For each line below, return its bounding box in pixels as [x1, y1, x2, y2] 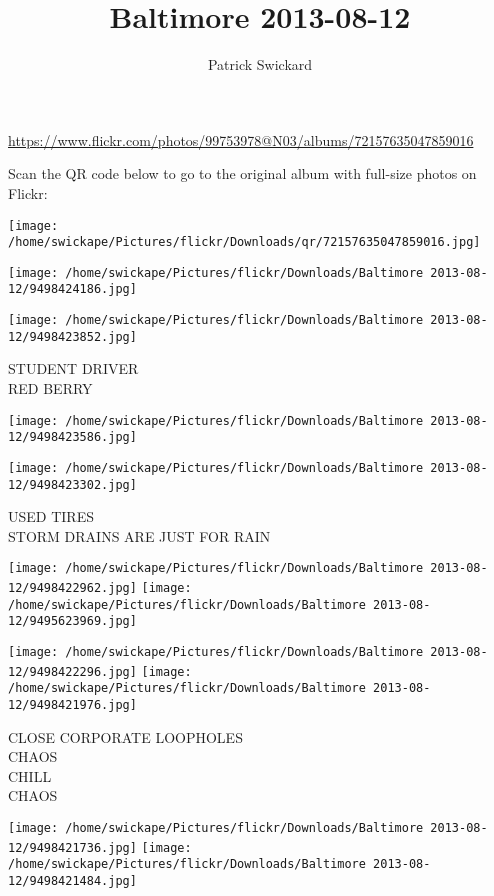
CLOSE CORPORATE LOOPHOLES [8, 726, 243, 747]
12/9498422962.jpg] [8, 581, 137, 596]
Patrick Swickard [207, 54, 313, 75]
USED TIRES [8, 506, 94, 527]
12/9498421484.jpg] [8, 874, 137, 889]
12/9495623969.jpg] [8, 614, 137, 629]
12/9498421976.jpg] [8, 698, 137, 713]
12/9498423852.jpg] [8, 329, 137, 344]
